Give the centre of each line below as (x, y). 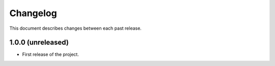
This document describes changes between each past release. (76, 28)
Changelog (33, 13)
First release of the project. (50, 54)
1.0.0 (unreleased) (39, 43)
